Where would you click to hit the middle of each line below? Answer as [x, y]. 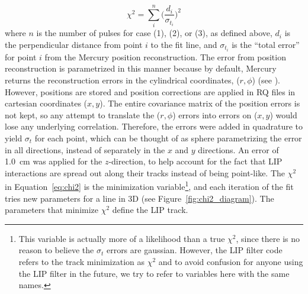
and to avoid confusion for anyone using [231, 261]
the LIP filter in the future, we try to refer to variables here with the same [154, 273]
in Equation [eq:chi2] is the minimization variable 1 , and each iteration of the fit [149, 185]
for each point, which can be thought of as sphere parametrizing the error [168, 138]
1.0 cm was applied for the [54, 161]
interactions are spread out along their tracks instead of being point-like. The [145, 172]
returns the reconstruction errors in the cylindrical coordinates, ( [122, 80]
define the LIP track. [150, 210]
